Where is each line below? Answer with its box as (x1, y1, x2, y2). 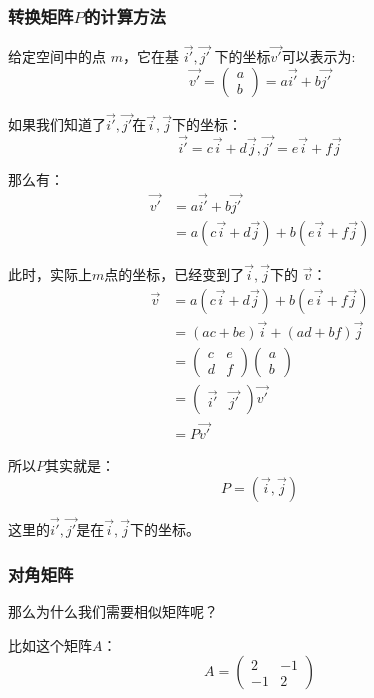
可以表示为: (281, 46, 356, 67)
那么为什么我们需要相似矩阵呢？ (8, 600, 218, 621)
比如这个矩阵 (8, 634, 92, 655)
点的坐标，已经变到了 (104, 264, 245, 285)
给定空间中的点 (8, 46, 106, 67)
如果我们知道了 (8, 114, 106, 135)
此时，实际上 (8, 264, 92, 285)
